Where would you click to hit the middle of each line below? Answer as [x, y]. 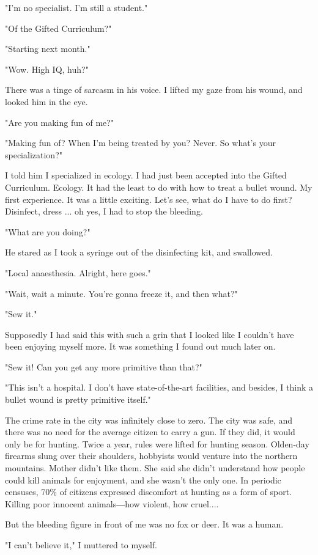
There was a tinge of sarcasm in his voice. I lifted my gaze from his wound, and [154, 90]
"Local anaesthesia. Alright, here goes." [78, 272]
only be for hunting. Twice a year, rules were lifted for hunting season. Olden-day [157, 443]
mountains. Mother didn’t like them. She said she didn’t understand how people [155, 468]
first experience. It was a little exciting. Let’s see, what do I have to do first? [149, 199]
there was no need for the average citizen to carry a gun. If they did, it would [150, 432]
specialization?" [34, 154]
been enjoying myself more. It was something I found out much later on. [140, 346]
